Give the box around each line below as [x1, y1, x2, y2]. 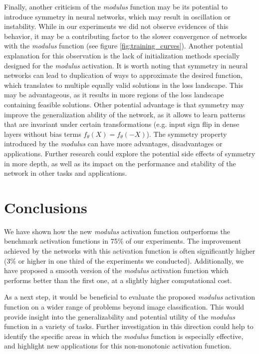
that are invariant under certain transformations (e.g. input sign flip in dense [4, 119, 240, 129]
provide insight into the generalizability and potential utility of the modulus [4, 311, 236, 322]
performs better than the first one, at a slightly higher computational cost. [4, 275, 232, 285]
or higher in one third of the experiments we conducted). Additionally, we [18, 255, 244, 266]
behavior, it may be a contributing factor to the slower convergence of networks [4, 30, 247, 41]
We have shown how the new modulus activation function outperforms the [4, 226, 230, 236]
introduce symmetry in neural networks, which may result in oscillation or [4, 11, 231, 21]
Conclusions [4, 197, 87, 217]
